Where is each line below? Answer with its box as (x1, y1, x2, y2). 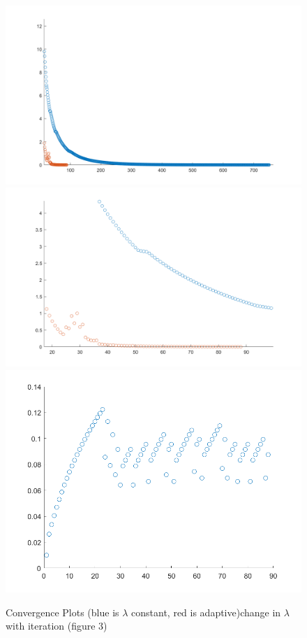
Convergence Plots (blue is (6, 604, 119, 619)
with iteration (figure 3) (6, 618, 107, 633)
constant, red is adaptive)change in (131, 604, 281, 619)
